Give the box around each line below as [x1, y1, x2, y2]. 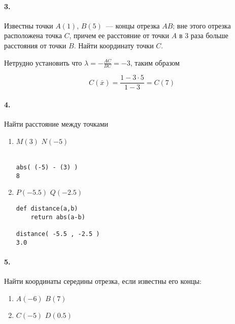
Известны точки [4, 20, 53, 31]
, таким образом [130, 57, 180, 68]
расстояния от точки [4, 40, 66, 50]
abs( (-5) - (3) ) [16, 164, 78, 171]
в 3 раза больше [179, 30, 228, 41]
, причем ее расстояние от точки [69, 30, 170, 41]
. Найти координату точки [74, 40, 154, 50]
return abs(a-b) [30, 213, 85, 221]
